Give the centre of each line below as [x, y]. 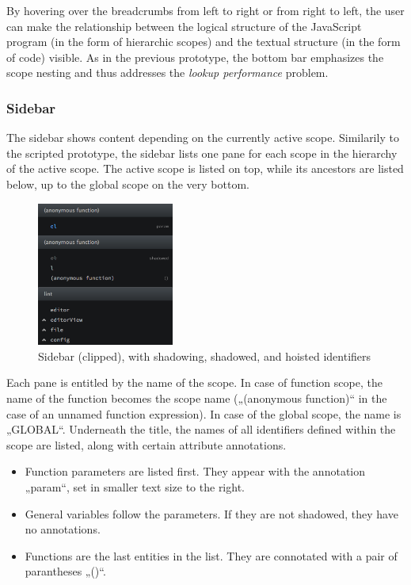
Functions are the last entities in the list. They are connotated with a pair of [211, 555]
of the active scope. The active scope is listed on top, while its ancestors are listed [205, 168]
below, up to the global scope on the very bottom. [128, 184]
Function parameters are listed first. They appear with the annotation [195, 471]
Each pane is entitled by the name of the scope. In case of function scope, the [194, 382]
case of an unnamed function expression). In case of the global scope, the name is [204, 413]
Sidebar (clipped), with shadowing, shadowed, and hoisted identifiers [205, 356]
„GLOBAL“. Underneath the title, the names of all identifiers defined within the [201, 429]
